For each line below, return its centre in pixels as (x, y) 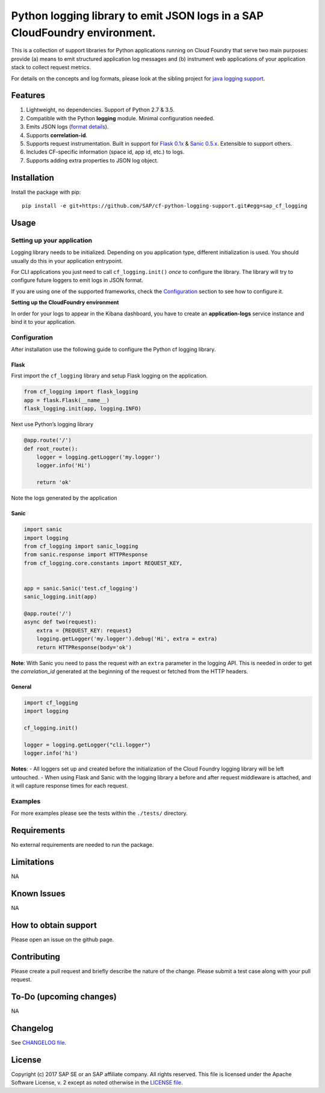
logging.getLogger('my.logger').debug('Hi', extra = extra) (127, 639)
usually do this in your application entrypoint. (67, 261)
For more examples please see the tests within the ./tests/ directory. (99, 813)
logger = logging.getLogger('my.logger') (98, 457)
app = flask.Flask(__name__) (67, 400)
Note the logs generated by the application (64, 498)
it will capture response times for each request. (70, 786)
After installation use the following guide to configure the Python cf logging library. (113, 350)
